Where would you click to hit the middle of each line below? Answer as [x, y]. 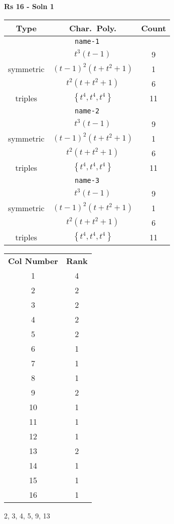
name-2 [87, 111]
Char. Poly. [93, 28]
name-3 [87, 180]
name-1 [87, 41]
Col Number [33, 260]
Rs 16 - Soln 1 [29, 6]
